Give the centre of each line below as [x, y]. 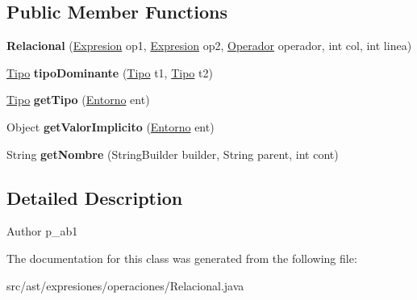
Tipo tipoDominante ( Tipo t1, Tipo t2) [110, 72]
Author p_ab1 [42, 231]
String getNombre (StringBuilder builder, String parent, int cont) [173, 154]
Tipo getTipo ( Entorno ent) [78, 100]
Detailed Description [95, 197]
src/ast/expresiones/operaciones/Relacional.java [125, 285]
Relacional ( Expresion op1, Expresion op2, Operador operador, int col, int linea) [209, 46]
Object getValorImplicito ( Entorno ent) [111, 126]
